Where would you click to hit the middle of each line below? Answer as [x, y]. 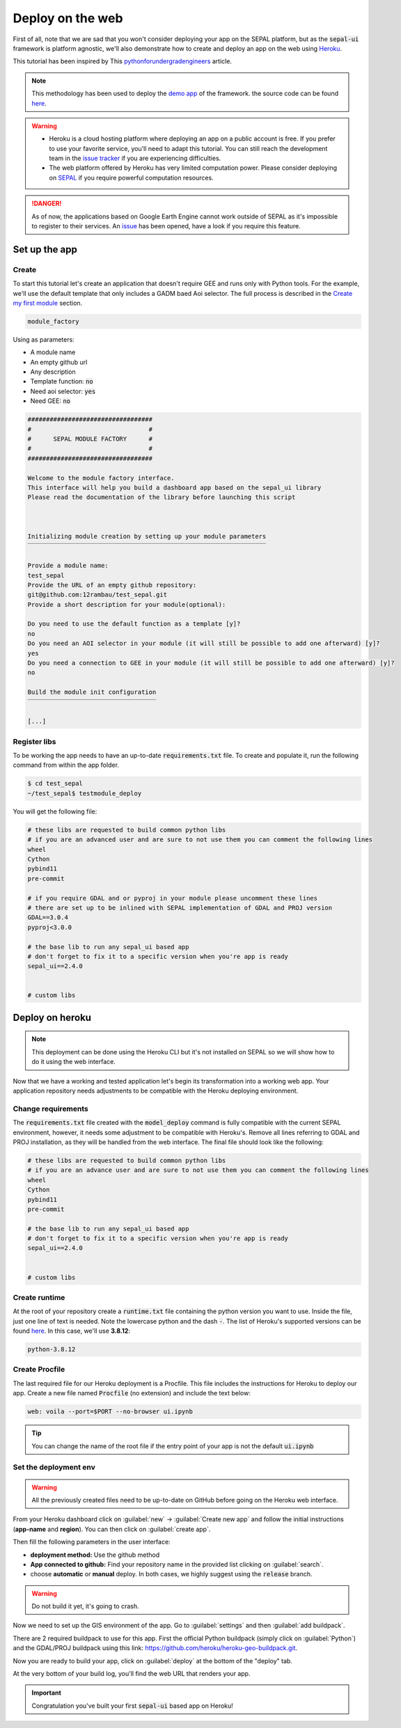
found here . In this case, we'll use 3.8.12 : [71, 1331]
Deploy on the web [68, 18]
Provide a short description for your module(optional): [127, 604]
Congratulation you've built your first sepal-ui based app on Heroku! [132, 1706]
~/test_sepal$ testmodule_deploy [85, 793]
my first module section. [48, 303]
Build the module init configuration [92, 692]
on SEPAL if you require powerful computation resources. [131, 177]
